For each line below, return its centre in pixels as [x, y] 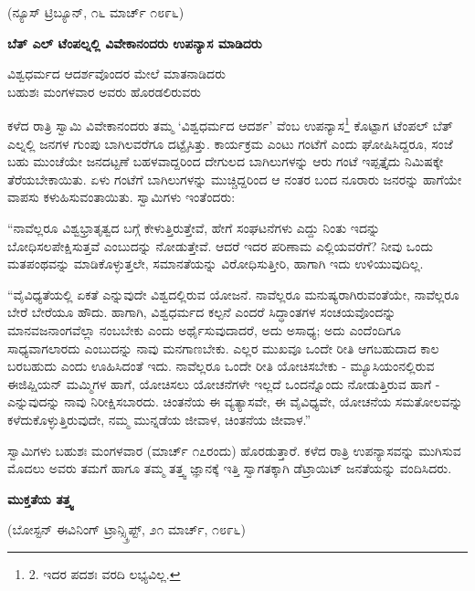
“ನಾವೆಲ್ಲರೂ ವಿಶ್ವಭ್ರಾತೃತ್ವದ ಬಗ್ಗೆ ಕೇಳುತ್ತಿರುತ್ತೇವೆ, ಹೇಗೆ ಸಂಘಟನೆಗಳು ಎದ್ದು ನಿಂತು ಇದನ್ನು [194, 227]
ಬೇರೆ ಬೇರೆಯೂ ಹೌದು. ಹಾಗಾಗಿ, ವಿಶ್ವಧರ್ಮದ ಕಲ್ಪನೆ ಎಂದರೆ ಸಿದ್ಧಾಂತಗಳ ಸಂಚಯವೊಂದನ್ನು [202, 312]
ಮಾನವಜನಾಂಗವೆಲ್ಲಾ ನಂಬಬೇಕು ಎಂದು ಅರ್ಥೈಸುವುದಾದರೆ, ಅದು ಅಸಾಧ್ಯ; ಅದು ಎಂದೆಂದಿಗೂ [204, 329]
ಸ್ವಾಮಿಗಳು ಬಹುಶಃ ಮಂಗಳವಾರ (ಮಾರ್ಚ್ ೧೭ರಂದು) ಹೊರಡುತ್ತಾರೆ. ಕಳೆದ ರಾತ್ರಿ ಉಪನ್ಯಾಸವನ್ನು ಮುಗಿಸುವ [234, 450]
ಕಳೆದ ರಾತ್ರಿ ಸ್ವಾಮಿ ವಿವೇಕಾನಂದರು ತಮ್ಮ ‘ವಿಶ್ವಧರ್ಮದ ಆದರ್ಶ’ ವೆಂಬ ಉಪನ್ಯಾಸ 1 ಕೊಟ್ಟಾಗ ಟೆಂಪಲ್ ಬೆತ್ [230, 124]
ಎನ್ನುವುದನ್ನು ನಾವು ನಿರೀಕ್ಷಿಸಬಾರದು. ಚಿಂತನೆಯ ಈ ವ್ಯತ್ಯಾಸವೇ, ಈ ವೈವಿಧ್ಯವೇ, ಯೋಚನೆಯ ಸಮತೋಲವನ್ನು [235, 401]
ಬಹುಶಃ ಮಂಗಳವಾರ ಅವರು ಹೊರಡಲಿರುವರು [105, 91]
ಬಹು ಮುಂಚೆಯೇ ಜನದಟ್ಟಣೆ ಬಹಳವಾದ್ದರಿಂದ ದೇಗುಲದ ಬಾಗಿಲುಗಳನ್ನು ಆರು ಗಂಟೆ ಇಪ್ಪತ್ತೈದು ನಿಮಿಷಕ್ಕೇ [226, 161]
